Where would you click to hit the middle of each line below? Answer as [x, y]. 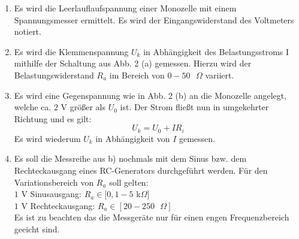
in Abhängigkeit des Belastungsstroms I [216, 51]
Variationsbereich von [54, 182]
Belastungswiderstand [54, 75]
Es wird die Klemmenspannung [71, 51]
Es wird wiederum [47, 138]
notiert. [28, 31]
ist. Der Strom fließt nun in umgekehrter [194, 107]
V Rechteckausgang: [58, 205]
